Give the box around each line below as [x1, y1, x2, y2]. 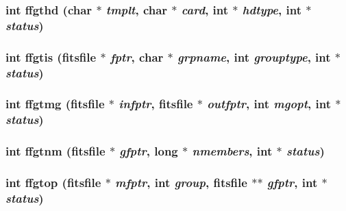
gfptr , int [267, 174, 318, 191]
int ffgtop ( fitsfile [5, 174, 101, 191]
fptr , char [110, 48, 164, 65]
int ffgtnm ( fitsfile [5, 142, 106, 160]
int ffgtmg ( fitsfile [5, 95, 105, 112]
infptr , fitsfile [119, 95, 193, 112]
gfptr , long [119, 142, 178, 160]
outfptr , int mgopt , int [207, 95, 332, 112]
